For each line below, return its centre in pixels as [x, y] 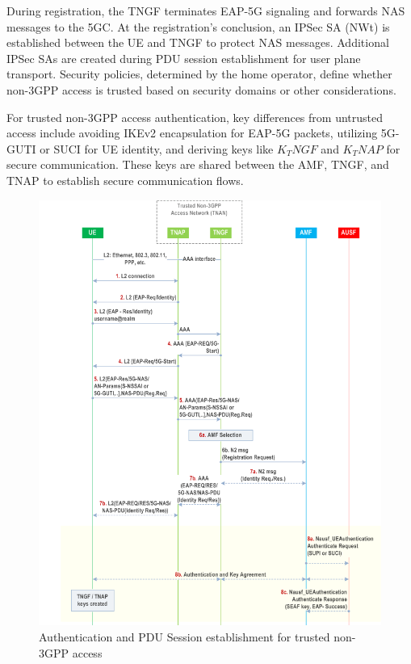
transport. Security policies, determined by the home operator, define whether [199, 74]
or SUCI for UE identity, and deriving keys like [157, 148]
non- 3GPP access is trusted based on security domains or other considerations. [201, 89]
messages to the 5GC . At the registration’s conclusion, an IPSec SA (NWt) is [198, 26]
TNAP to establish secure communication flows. [125, 180]
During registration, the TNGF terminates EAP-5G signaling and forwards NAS [206, 11]
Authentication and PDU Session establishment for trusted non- [197, 637]
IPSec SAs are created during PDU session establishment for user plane [184, 58]
